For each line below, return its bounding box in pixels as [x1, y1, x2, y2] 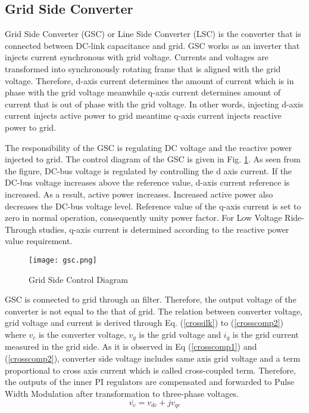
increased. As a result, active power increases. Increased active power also [5, 187, 273, 200]
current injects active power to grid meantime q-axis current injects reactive [5, 109, 282, 122]
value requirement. [5, 235, 73, 247]
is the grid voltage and [139, 328, 221, 340]
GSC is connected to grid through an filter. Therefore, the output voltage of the [5, 293, 296, 306]
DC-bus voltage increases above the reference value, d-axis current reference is [5, 176, 290, 189]
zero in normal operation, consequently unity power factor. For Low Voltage [5, 211, 282, 224]
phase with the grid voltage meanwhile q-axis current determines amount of [5, 86, 281, 98]
